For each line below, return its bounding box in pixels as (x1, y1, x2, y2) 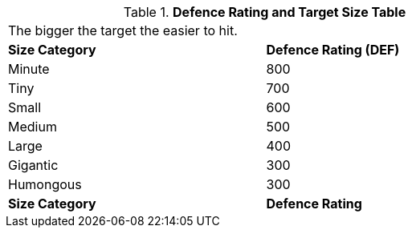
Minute (8, 61, 50, 77)
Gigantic (8, 157, 59, 173)
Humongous (8, 176, 82, 192)
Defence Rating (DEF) (266, 42, 400, 58)
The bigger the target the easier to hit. (8, 22, 238, 38)
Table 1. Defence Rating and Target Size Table (123, 4, 406, 20)
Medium (8, 119, 57, 135)
